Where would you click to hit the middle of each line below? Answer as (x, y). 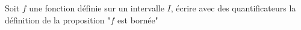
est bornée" (138, 19)
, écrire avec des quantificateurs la (233, 8)
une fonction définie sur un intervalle (97, 8)
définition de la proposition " (58, 19)
